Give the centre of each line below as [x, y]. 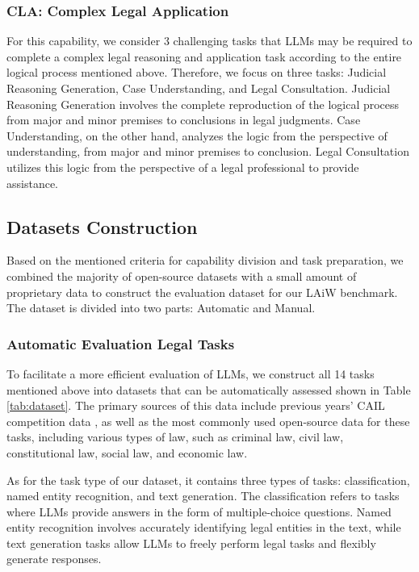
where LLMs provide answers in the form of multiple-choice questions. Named [199, 511]
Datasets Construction [102, 226]
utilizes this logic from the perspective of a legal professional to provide [183, 167]
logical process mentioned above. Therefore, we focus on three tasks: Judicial [197, 72]
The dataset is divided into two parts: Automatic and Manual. [161, 308]
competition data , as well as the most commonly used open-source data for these [208, 421]
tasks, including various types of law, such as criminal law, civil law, [175, 437]
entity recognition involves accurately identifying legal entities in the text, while [204, 527]
